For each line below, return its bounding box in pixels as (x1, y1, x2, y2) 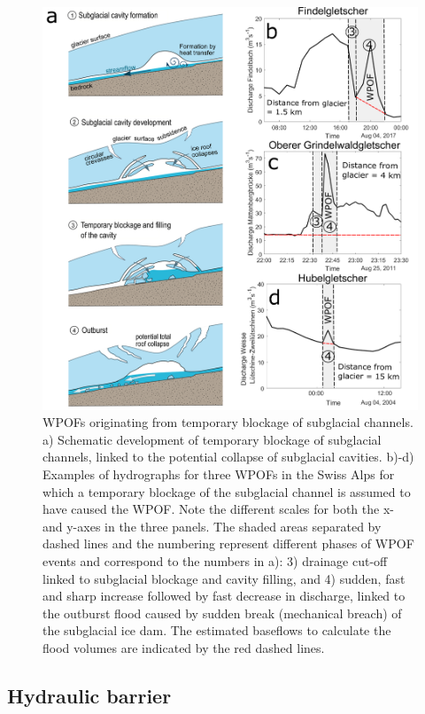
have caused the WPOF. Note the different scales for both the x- (42, 500, 394, 518)
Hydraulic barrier (7, 681, 172, 709)
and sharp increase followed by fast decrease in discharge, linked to (42, 586, 406, 605)
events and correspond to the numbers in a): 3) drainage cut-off (42, 551, 388, 570)
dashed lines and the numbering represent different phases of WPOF (42, 534, 414, 553)
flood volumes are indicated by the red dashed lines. (42, 638, 325, 656)
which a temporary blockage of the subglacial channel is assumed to (42, 482, 411, 501)
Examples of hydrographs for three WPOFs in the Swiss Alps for (42, 465, 395, 483)
